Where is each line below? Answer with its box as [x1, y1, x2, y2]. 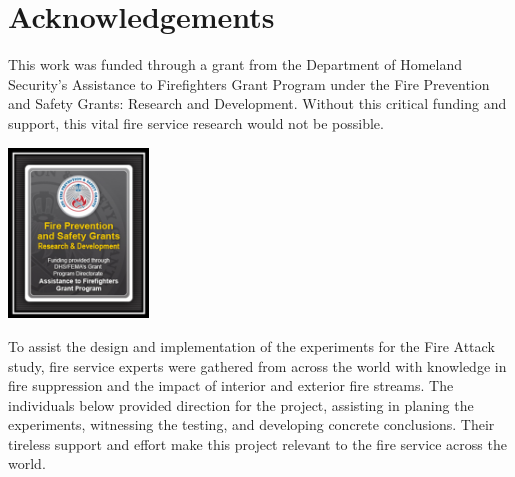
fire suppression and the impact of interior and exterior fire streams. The [8, 375, 454, 396]
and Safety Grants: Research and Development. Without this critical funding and [8, 93, 507, 114]
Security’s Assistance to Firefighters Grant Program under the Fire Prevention [8, 73, 490, 94]
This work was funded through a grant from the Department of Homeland [8, 54, 463, 75]
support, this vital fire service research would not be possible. [8, 112, 384, 133]
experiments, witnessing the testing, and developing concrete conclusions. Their [8, 414, 495, 435]
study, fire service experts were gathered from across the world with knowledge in [8, 355, 507, 376]
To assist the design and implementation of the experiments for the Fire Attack [8, 335, 495, 356]
